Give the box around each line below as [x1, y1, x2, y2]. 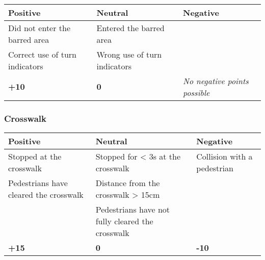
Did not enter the [8, 21, 71, 34]
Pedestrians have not [95, 203, 170, 216]
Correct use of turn [8, 48, 77, 60]
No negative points [183, 74, 249, 87]
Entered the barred [96, 21, 165, 34]
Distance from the [95, 177, 160, 189]
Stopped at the [8, 150, 62, 163]
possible [183, 86, 210, 98]
